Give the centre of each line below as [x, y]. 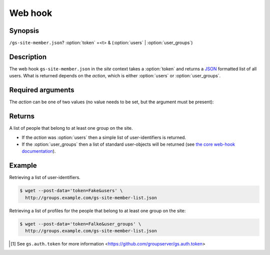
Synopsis [24, 31]
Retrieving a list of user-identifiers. [45, 178]
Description [28, 57]
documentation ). [39, 151]
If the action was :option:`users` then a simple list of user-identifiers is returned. [104, 137]
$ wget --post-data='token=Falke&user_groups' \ [80, 224]
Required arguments [42, 90]
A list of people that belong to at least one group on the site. [71, 128]
